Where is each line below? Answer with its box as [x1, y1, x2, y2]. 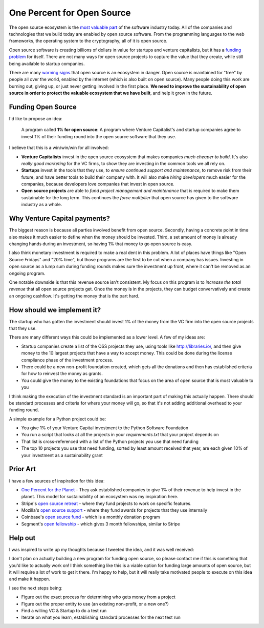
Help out [9, 534, 36, 542]
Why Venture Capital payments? [9, 214, 110, 223]
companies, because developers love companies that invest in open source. [21, 181, 175, 187]
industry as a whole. [21, 202, 62, 208]
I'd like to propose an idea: [9, 115, 63, 122]
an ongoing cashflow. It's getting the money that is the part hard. [9, 293, 139, 299]
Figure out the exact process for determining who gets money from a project [21, 594, 176, 600]
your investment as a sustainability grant [21, 452, 103, 458]
